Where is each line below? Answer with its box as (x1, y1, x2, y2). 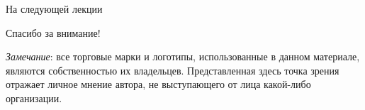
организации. (6, 90, 62, 105)
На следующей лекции (6, 1, 103, 16)
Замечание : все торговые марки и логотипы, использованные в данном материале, (6, 49, 360, 64)
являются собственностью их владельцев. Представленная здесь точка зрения (6, 62, 339, 77)
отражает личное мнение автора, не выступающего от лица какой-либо (6, 77, 311, 92)
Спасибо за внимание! (6, 25, 101, 40)
